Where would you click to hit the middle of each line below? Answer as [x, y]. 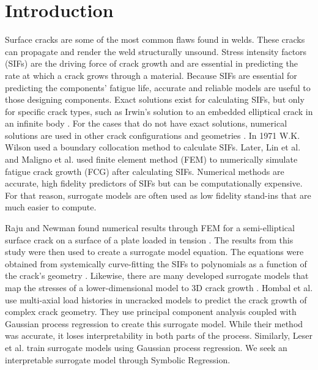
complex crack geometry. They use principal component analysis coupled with [151, 312]
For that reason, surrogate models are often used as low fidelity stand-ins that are [158, 195]
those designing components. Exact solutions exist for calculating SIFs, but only [155, 99]
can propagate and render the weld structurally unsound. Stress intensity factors [156, 51]
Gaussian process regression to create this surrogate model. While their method [154, 323]
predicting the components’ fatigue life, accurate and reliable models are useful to [158, 87]
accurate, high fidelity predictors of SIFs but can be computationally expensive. [154, 183]
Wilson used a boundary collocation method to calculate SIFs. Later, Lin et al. [153, 147]
